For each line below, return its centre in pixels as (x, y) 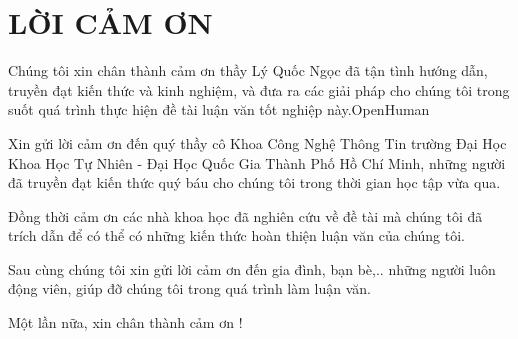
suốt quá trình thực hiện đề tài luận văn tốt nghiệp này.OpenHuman (219, 109)
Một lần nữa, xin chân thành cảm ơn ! (125, 322)
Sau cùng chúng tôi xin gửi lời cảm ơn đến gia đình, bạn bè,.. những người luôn (252, 268)
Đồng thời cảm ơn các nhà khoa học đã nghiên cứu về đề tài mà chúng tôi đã (245, 215)
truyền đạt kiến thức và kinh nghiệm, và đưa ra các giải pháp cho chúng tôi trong (259, 89)
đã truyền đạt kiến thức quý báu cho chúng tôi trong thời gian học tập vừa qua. (254, 182)
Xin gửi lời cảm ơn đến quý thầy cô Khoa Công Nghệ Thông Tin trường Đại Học (257, 142)
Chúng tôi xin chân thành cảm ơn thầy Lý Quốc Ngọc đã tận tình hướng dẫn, (248, 70)
